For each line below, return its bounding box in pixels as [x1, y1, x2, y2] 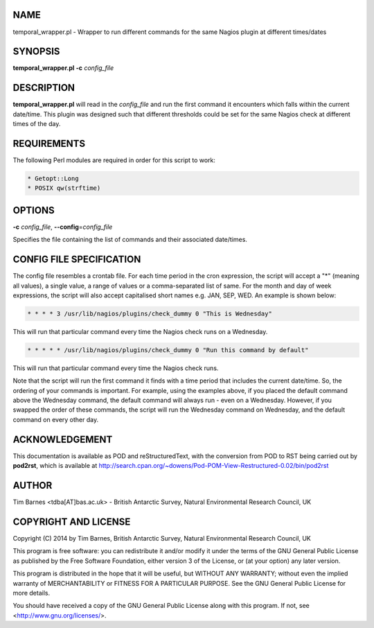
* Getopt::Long [27, 175, 79, 182]
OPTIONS [12, 204, 55, 216]
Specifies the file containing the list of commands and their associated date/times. [12, 236, 247, 244]
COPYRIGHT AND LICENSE [12, 516, 131, 527]
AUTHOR [12, 479, 53, 491]
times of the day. [12, 120, 61, 128]
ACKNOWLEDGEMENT [12, 433, 113, 445]
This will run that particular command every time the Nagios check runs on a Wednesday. [12, 327, 268, 335]
